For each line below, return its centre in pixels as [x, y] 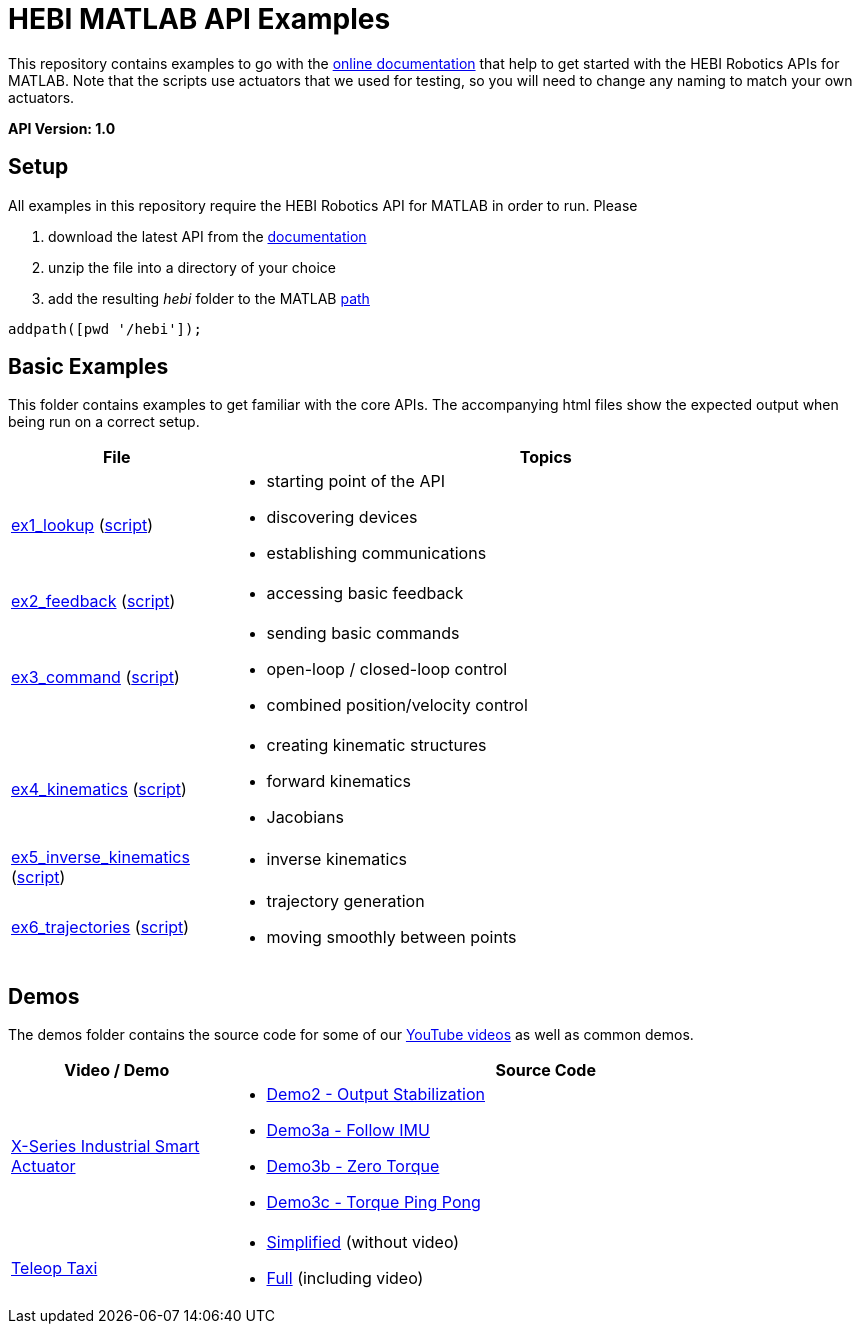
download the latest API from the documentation [207, 236]
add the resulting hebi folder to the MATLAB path [209, 298]
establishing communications [376, 553]
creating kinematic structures [376, 745]
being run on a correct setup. [104, 422]
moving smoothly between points [391, 937]
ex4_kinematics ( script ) [99, 789]
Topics [545, 457]
